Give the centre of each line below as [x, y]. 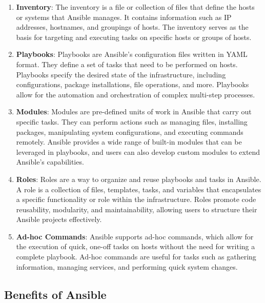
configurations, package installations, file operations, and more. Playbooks [132, 84]
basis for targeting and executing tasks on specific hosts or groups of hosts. [134, 37]
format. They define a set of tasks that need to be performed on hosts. [127, 64]
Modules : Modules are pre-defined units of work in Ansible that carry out [134, 112]
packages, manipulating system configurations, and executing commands [130, 132]
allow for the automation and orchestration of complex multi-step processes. [136, 94]
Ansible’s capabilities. [50, 162]
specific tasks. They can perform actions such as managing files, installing [132, 121]
